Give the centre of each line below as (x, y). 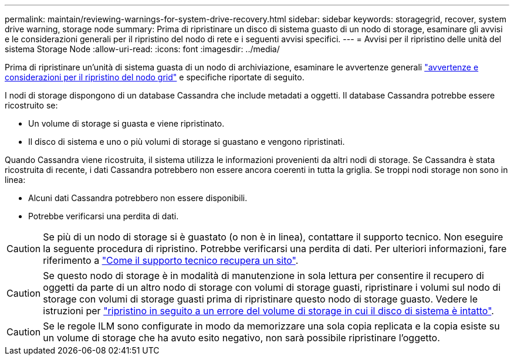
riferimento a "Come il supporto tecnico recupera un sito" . (171, 260)
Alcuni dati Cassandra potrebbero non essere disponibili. (138, 198)
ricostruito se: (31, 105)
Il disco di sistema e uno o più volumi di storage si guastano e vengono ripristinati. (187, 142)
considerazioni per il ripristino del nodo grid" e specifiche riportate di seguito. (155, 77)
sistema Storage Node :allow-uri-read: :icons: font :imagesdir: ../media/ (142, 49)
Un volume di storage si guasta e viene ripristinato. (126, 123)
